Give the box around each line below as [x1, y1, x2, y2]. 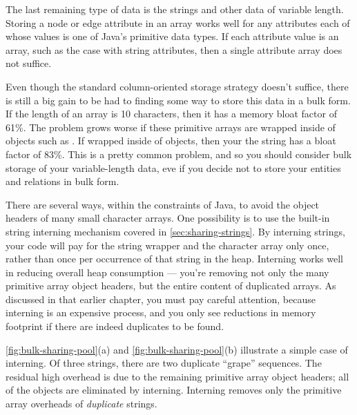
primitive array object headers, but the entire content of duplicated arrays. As [6, 278, 336, 293]
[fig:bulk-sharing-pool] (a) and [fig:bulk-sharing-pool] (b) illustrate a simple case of [6, 342, 348, 356]
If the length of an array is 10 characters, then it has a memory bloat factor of [6, 106, 337, 121]
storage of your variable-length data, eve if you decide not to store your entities [6, 160, 341, 175]
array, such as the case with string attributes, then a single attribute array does [6, 42, 342, 57]
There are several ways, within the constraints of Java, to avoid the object [6, 197, 320, 211]
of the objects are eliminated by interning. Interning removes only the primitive [6, 383, 342, 397]
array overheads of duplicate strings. [6, 396, 157, 411]
